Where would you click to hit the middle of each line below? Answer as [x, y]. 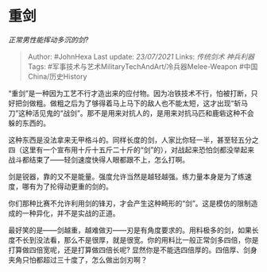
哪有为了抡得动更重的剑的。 [67, 186]
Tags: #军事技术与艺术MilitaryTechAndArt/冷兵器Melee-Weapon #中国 [143, 66]
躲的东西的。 [29, 123]
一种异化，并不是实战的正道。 [71, 213]
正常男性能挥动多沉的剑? [48, 40]
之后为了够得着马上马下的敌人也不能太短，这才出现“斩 [152, 103]
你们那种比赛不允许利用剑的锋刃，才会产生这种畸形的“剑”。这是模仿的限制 [130, 203]
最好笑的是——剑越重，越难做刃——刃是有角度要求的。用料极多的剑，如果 [130, 230]
